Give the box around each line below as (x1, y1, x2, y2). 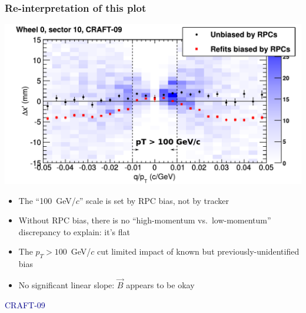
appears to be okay (126, 278, 195, 291)
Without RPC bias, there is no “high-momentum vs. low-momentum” (18, 214, 271, 226)
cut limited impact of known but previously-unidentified (97, 245, 300, 258)
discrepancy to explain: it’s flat (18, 225, 131, 238)
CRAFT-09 (5, 298, 45, 311)
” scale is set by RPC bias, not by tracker (79, 194, 229, 206)
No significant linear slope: (18, 278, 115, 291)
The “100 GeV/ (18, 194, 76, 206)
